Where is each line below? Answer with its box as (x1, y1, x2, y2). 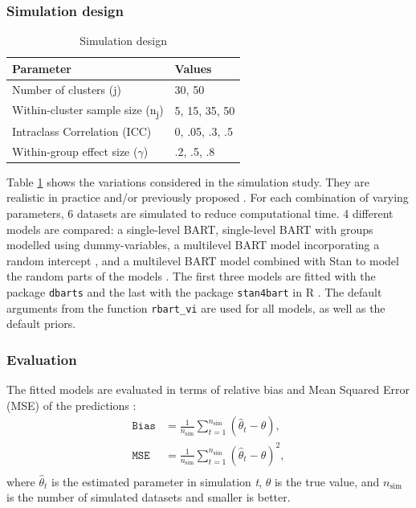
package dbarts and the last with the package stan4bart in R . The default (6, 283, 382, 300)
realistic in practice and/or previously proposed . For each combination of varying (6, 189, 409, 206)
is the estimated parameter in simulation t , (51, 473, 263, 490)
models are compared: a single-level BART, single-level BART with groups (6, 220, 373, 237)
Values (174, 59, 212, 76)
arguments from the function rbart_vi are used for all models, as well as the (6, 299, 385, 316)
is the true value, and (274, 473, 380, 490)
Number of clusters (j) (12, 80, 121, 97)
